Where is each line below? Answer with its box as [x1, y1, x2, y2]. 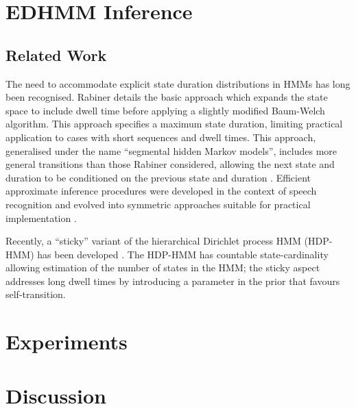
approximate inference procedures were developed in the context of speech [5, 184, 317, 198]
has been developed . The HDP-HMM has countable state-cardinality [37, 247, 329, 261]
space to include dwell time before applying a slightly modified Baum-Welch [5, 103, 325, 117]
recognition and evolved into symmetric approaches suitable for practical [5, 197, 311, 211]
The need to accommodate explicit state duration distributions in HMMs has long [5, 76, 351, 90]
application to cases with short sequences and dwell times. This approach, [5, 129, 316, 144]
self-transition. [5, 287, 66, 301]
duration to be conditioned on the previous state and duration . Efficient [5, 170, 311, 184]
